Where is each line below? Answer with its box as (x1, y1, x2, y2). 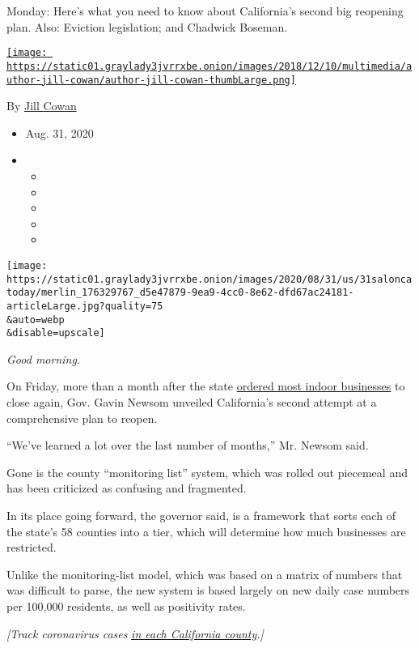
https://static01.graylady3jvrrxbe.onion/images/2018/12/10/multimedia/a (6, 60, 413, 72)
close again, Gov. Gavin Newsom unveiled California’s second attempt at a (6, 394, 377, 411)
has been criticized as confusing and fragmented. (6, 480, 247, 497)
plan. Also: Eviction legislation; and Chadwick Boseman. (6, 18, 288, 35)
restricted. (6, 539, 57, 556)
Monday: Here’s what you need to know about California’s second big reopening (6, 2, 404, 19)
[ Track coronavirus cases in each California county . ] (6, 625, 264, 642)
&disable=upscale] (6, 327, 105, 339)
